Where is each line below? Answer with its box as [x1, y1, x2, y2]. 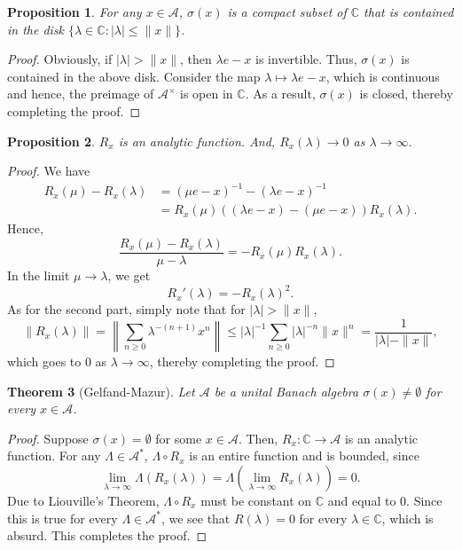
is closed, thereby [359, 84, 453, 103]
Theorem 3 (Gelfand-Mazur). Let [7, 381, 195, 400]
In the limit [7, 265, 70, 284]
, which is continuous [325, 67, 440, 85]
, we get [107, 265, 151, 284]
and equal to [327, 491, 396, 510]
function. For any [7, 446, 101, 465]
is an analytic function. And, [118, 131, 276, 150]
